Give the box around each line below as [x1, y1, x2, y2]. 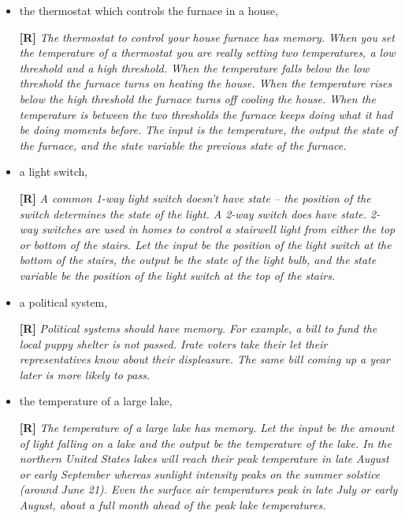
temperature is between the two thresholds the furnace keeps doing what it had [19, 106, 393, 122]
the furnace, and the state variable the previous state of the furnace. [19, 136, 347, 153]
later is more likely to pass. [19, 366, 150, 382]
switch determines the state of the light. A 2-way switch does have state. [19, 205, 367, 222]
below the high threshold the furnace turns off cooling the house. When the [19, 90, 376, 106]
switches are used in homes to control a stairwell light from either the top [42, 221, 396, 237]
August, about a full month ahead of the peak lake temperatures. [19, 497, 326, 513]
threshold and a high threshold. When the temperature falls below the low [19, 59, 370, 76]
